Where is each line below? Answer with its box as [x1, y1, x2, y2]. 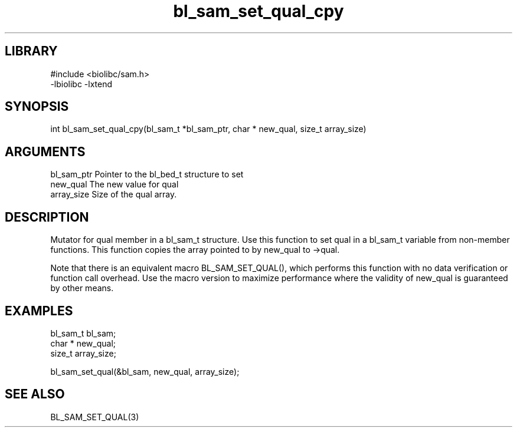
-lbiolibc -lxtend [50, 78, 113, 89]
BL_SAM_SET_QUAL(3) [50, 411, 139, 422]
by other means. [50, 283, 114, 294]
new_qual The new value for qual [50, 179, 179, 190]
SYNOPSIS [5, 99, 69, 114]
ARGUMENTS [5, 144, 86, 159]
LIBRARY [5, 44, 58, 59]
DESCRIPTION [5, 209, 89, 225]
